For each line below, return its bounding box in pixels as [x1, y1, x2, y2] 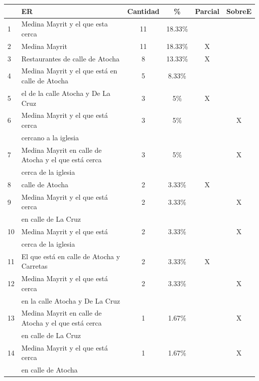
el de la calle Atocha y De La [21, 87, 111, 98]
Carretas [21, 261, 48, 271]
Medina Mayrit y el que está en [21, 65, 118, 76]
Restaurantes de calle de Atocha [21, 53, 120, 63]
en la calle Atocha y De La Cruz [21, 295, 120, 306]
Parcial [195, 5, 220, 16]
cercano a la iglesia [21, 132, 79, 142]
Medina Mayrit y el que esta [21, 18, 108, 29]
